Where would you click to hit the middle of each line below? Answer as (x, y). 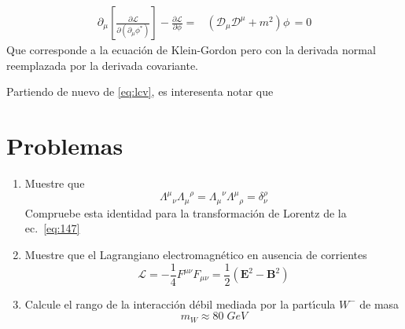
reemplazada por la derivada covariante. (102, 65)
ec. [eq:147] (52, 228)
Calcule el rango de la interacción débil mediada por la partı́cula (180, 303)
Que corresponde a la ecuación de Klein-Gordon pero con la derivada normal (191, 50)
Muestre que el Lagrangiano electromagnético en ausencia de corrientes (196, 254)
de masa (379, 303)
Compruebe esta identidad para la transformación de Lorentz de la (186, 212)
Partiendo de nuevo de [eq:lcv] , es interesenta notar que (140, 91)
